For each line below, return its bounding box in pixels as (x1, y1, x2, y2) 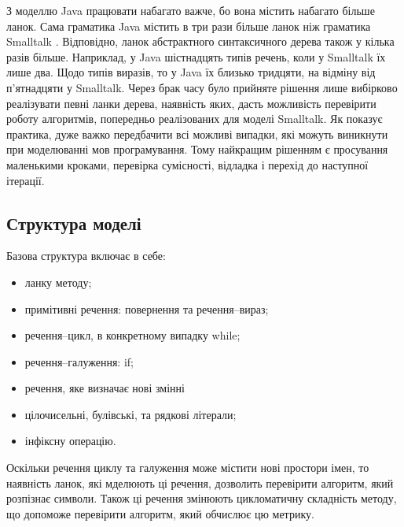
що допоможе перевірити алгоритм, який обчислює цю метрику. (6, 505, 314, 521)
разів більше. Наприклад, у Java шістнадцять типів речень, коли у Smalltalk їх (6, 48, 386, 65)
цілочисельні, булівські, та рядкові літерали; (24, 406, 237, 422)
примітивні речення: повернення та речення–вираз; (24, 300, 269, 317)
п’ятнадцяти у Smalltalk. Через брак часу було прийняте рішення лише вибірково (6, 79, 398, 95)
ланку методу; (24, 273, 92, 290)
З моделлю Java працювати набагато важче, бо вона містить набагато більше (6, 2, 375, 18)
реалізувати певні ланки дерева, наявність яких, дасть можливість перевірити (6, 95, 376, 111)
